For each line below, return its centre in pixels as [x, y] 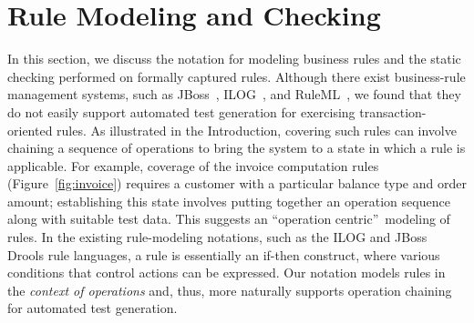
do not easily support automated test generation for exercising [181, 111]
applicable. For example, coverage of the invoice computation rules [193, 165]
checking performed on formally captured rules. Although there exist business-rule [237, 76]
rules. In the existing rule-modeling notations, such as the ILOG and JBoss [217, 237]
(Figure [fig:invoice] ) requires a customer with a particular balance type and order [237, 183]
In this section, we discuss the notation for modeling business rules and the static [234, 59]
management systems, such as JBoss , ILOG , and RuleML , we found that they [234, 94]
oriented [30, 130]
